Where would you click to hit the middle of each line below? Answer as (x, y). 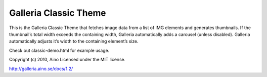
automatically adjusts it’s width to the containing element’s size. (74, 41)
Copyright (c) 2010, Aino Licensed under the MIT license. (67, 60)
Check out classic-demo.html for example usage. (59, 50)
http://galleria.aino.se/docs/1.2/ (41, 69)
